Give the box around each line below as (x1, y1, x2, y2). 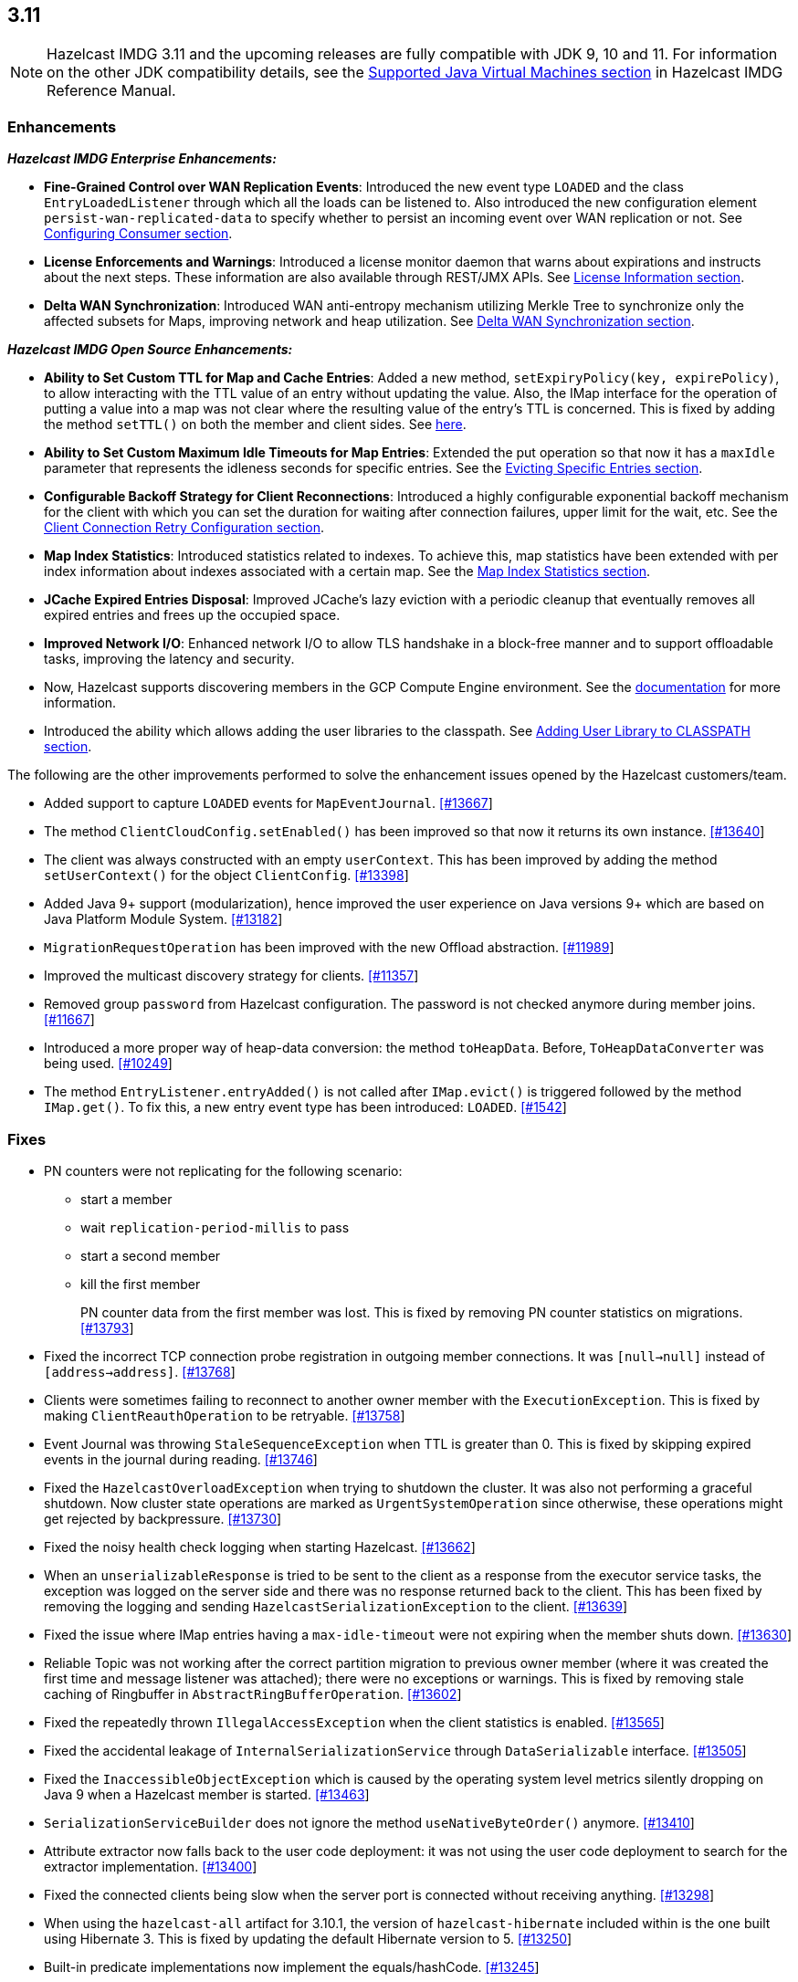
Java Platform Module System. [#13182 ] (44, 911, 283, 928)
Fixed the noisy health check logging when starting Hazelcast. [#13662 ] (44, 1538, 476, 1555)
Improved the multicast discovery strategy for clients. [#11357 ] (44, 968, 419, 984)
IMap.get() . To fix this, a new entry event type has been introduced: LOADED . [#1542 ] (44, 1099, 567, 1116)
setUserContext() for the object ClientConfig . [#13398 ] (44, 867, 409, 884)
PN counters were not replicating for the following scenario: (44, 1162, 403, 1179)
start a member (80, 1190, 173, 1207)
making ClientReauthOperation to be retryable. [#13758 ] (44, 1407, 405, 1423)
